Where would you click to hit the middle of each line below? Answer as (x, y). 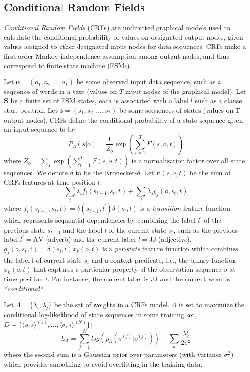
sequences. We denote (36, 172)
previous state (25, 229)
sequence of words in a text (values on (61, 91)
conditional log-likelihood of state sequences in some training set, (100, 314)
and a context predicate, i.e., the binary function (164, 259)
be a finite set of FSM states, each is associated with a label (99, 101)
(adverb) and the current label (91, 239)
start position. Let (31, 110)
